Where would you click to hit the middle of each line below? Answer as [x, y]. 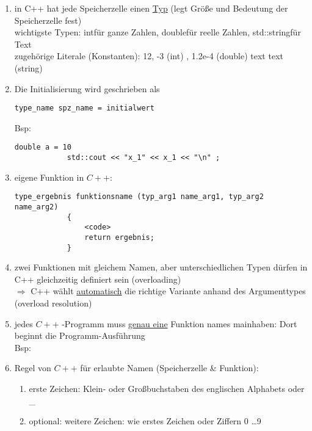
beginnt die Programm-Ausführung [80, 335]
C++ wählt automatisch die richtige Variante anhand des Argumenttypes [168, 291]
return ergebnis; [119, 237]
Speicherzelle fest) [48, 20]
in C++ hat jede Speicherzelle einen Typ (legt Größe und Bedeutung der [151, 8]
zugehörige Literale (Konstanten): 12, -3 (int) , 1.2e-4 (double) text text [149, 56]
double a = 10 [43, 147]
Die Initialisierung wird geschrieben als [87, 88]
